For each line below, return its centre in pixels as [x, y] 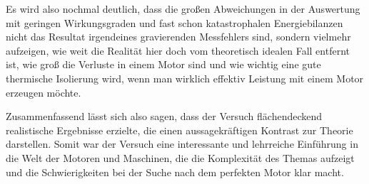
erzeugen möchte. [44, 92]
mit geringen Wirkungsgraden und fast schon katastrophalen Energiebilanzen [175, 22]
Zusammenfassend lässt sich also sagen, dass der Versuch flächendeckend [164, 116]
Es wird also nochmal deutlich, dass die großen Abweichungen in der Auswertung [183, 9]
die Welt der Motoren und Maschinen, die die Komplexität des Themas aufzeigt [180, 157]
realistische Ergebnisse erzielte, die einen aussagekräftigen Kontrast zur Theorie [180, 130]
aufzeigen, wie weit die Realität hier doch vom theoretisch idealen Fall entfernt [178, 50]
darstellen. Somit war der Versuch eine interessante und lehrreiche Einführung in [182, 144]
